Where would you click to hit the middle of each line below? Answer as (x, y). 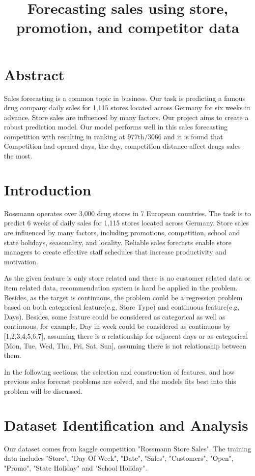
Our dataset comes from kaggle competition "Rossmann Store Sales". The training (128, 448)
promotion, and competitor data (128, 27)
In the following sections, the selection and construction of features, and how (119, 371)
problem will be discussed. (43, 391)
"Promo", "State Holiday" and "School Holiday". (76, 467)
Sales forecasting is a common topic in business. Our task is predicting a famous (125, 98)
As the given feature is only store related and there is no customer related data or (127, 278)
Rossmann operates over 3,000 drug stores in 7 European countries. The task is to (127, 213)
